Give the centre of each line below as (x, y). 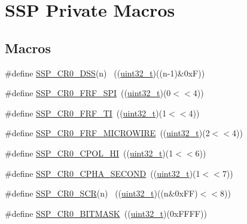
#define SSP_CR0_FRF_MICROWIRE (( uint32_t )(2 (107, 133)
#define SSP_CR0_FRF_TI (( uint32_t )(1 (86, 113)
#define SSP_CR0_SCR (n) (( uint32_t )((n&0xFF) (101, 193)
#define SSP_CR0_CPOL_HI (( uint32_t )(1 (89, 153)
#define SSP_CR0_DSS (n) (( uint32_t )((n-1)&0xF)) (105, 73)
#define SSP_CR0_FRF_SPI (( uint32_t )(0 (88, 93)
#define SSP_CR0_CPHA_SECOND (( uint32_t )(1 (103, 173)
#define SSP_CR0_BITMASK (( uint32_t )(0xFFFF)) (106, 213)
